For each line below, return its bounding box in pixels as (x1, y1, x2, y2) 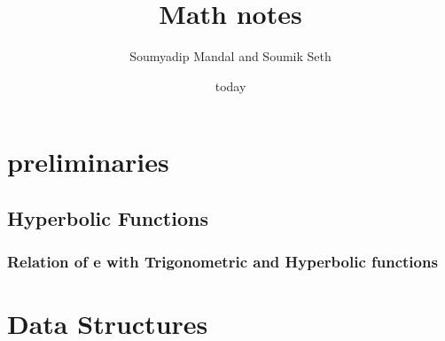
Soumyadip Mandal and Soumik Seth (129, 47, 332, 66)
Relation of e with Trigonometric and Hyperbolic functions (7, 251, 438, 273)
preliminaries (7, 143, 169, 180)
